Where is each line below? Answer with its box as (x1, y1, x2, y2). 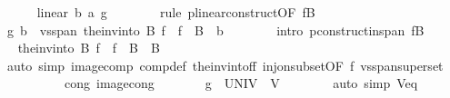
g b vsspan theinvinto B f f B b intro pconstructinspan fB (6, 20, 425, 39)
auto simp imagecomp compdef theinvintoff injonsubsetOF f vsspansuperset (6, 55, 444, 74)
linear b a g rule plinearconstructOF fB (36, 3, 315, 21)
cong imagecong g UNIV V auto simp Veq (64, 73, 418, 93)
